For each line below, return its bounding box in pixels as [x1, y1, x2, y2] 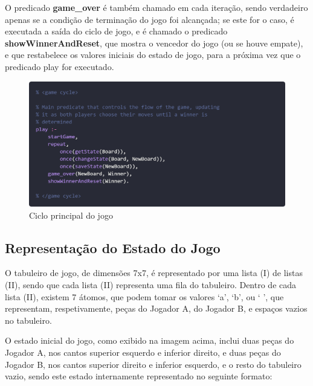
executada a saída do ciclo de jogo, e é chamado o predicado [5, 25, 228, 37]
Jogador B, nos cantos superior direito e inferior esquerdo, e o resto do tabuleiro [5, 358, 302, 370]
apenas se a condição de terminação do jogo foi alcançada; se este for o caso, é [5, 13, 294, 25]
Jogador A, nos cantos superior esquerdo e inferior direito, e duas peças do [5, 346, 281, 358]
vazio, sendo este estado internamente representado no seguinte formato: [5, 370, 273, 382]
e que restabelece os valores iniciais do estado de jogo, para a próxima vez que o [5, 48, 301, 61]
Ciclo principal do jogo [29, 208, 113, 221]
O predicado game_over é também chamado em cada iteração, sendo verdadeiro [5, 1, 308, 13]
